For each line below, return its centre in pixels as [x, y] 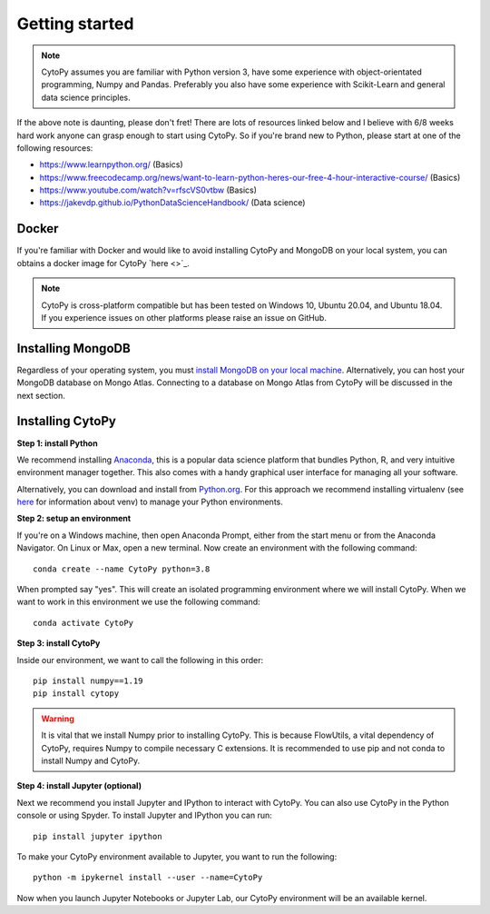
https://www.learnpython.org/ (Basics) [111, 164]
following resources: [55, 148]
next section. [41, 395]
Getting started [75, 24]
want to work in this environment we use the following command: [138, 602]
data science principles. [86, 97]
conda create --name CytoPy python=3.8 [122, 569]
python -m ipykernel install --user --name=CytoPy [148, 878]
